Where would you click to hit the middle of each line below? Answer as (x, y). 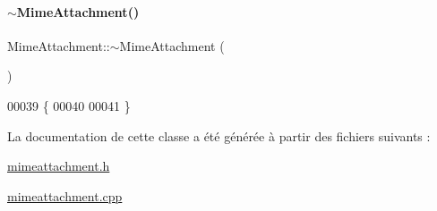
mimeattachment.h (59, 166)
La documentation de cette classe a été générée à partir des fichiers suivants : (219, 135)
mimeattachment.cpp (65, 195)
